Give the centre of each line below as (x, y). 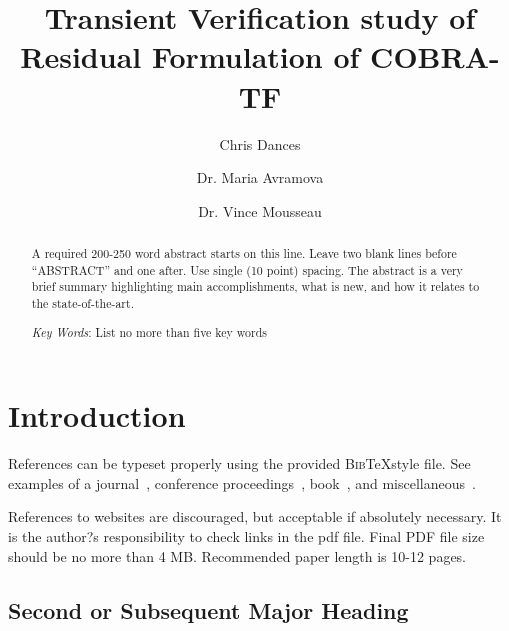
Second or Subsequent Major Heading (208, 609)
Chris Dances (260, 143)
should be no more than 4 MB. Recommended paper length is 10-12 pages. (237, 555)
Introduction (97, 415)
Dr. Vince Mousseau (260, 210)
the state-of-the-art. (82, 303)
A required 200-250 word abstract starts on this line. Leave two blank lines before (244, 253)
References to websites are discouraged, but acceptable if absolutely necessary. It (255, 516)
